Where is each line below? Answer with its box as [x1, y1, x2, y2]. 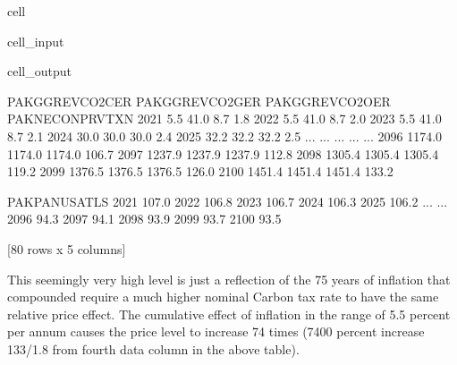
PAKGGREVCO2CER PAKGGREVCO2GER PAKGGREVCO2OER [7, 91, 391, 110]
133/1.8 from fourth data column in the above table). [7, 339, 300, 358]
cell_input [7, 31, 64, 50]
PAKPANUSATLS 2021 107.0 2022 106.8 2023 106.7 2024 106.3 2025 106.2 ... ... [7, 191, 448, 210]
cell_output [7, 62, 72, 81]
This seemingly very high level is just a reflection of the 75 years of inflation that [7, 269, 451, 288]
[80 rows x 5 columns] [7, 239, 126, 258]
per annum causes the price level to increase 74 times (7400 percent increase [7, 322, 425, 341]
